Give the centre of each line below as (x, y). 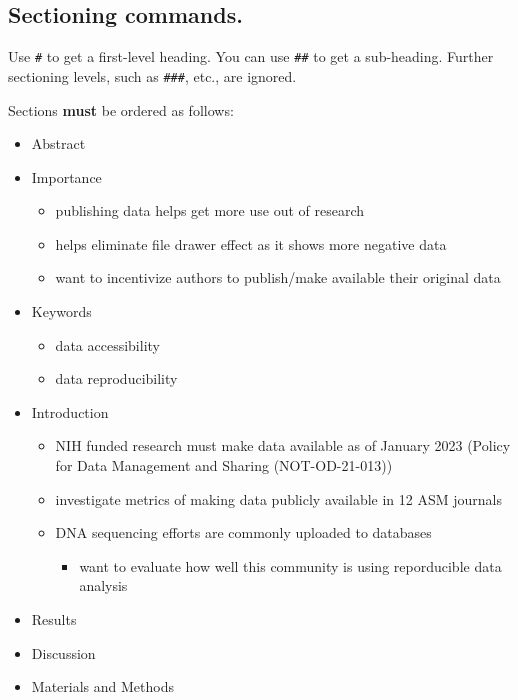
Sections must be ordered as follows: (121, 109)
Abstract (58, 143)
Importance (66, 176)
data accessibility (107, 344)
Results (54, 619)
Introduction (70, 411)
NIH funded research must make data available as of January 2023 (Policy (283, 445)
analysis (103, 585)
